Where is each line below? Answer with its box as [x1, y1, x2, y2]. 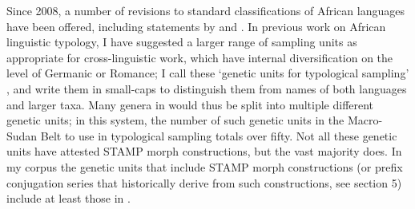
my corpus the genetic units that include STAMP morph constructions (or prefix [6, 158, 403, 175]
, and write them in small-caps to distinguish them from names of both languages [6, 80, 407, 97]
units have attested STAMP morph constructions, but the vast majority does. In [6, 143, 402, 160]
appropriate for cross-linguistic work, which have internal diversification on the [6, 49, 393, 65]
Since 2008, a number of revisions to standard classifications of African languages [6, 2, 405, 18]
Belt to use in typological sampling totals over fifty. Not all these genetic [40, 127, 397, 144]
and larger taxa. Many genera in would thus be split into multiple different [6, 96, 374, 112]
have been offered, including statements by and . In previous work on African [6, 18, 386, 34]
